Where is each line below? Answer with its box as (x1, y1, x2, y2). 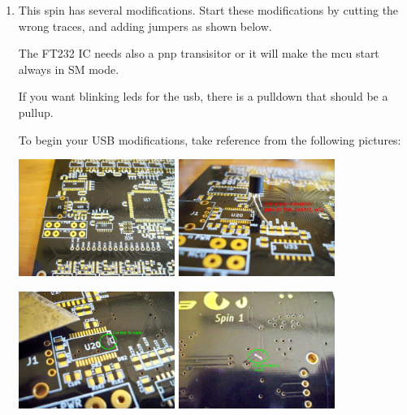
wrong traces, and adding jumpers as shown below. (18, 17, 272, 34)
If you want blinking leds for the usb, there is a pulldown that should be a (18, 88, 388, 105)
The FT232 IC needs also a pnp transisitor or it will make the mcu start (18, 45, 379, 62)
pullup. (18, 103, 54, 120)
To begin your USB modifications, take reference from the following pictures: (18, 131, 401, 148)
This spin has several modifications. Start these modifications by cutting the (18, 2, 399, 18)
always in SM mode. (18, 60, 119, 77)
